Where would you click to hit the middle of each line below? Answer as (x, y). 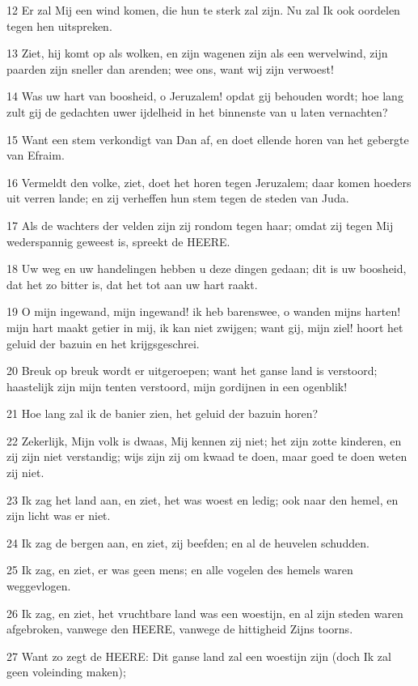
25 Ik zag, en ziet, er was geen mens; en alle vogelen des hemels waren (180, 570)
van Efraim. (36, 155)
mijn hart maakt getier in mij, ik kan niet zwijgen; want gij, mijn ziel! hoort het (205, 327)
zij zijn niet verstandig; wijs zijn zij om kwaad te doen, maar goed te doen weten (207, 456)
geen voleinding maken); (66, 672)
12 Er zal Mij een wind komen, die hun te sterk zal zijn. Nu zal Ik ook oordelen (203, 10)
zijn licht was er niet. (59, 516)
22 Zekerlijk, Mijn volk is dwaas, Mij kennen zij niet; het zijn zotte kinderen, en (204, 440)
